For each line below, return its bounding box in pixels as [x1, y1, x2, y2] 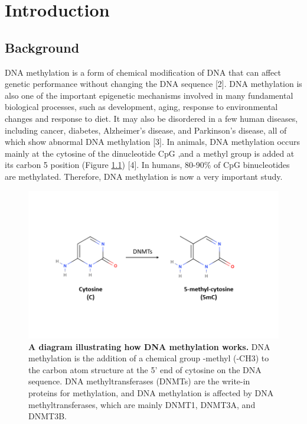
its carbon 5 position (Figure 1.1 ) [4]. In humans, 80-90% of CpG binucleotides [5, 158, 290, 171]
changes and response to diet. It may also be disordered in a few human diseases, [5, 112, 298, 124]
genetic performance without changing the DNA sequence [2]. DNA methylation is [5, 77, 302, 90]
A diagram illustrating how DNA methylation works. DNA [28, 340, 270, 352]
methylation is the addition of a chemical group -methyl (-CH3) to [28, 352, 269, 364]
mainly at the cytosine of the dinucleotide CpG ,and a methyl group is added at [5, 147, 295, 159]
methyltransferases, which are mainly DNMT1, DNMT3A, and [28, 398, 256, 410]
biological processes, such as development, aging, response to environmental [5, 101, 278, 113]
